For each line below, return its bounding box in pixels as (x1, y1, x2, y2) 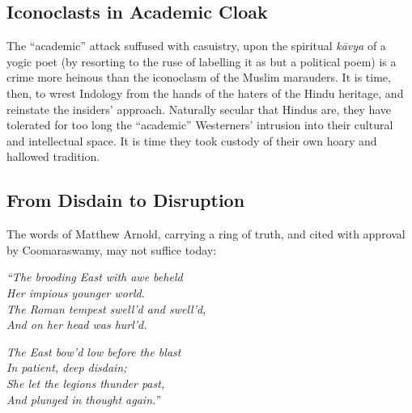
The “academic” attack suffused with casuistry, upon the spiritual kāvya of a (6, 37, 386, 54)
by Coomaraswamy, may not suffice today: (6, 241, 217, 258)
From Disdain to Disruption (6, 188, 245, 213)
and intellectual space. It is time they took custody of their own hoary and (6, 132, 377, 149)
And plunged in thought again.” (6, 390, 160, 407)
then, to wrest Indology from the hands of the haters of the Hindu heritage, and (6, 84, 404, 101)
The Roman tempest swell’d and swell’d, (6, 300, 206, 317)
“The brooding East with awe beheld (6, 268, 183, 285)
